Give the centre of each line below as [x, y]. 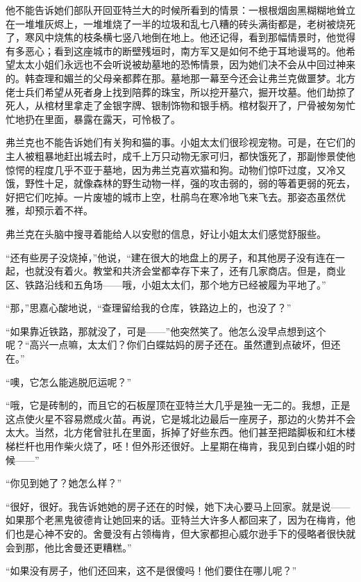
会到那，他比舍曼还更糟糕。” [69, 547]
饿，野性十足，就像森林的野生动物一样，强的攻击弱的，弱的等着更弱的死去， [180, 183]
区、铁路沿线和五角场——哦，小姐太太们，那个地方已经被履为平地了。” [166, 284]
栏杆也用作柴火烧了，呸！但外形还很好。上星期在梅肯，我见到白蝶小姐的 [180, 446]
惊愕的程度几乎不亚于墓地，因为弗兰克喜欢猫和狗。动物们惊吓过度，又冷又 [176, 169]
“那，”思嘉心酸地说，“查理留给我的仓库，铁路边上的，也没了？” [149, 308]
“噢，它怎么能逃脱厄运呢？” [69, 381]
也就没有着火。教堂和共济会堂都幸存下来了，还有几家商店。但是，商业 [185, 271]
